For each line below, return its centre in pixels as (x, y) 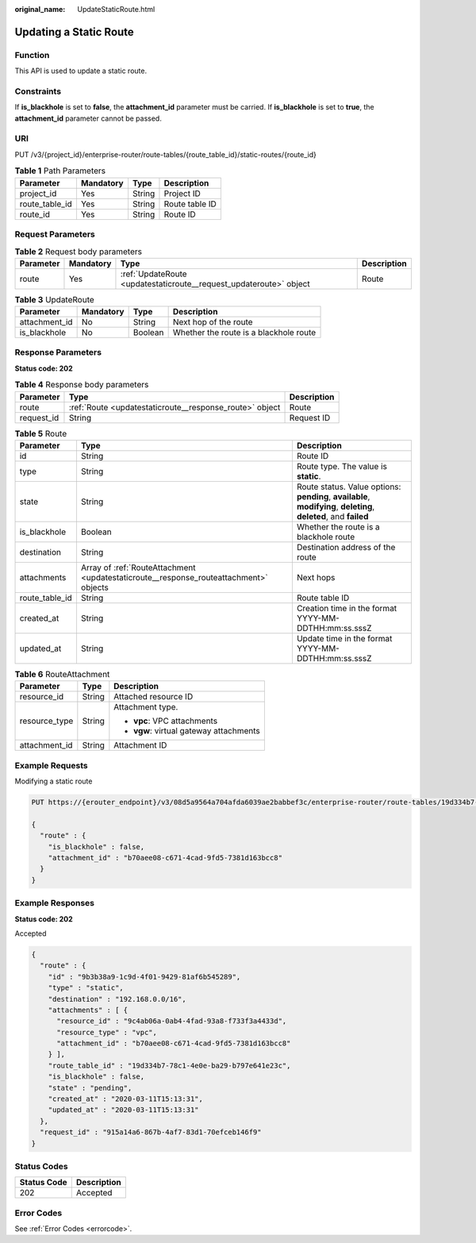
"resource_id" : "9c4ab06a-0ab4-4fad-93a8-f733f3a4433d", (172, 1021)
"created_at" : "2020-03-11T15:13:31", (126, 1099)
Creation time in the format (347, 608)
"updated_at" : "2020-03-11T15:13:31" (123, 1110)
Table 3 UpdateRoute (54, 299)
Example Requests (51, 765)
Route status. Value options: (349, 487)
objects (94, 587)
